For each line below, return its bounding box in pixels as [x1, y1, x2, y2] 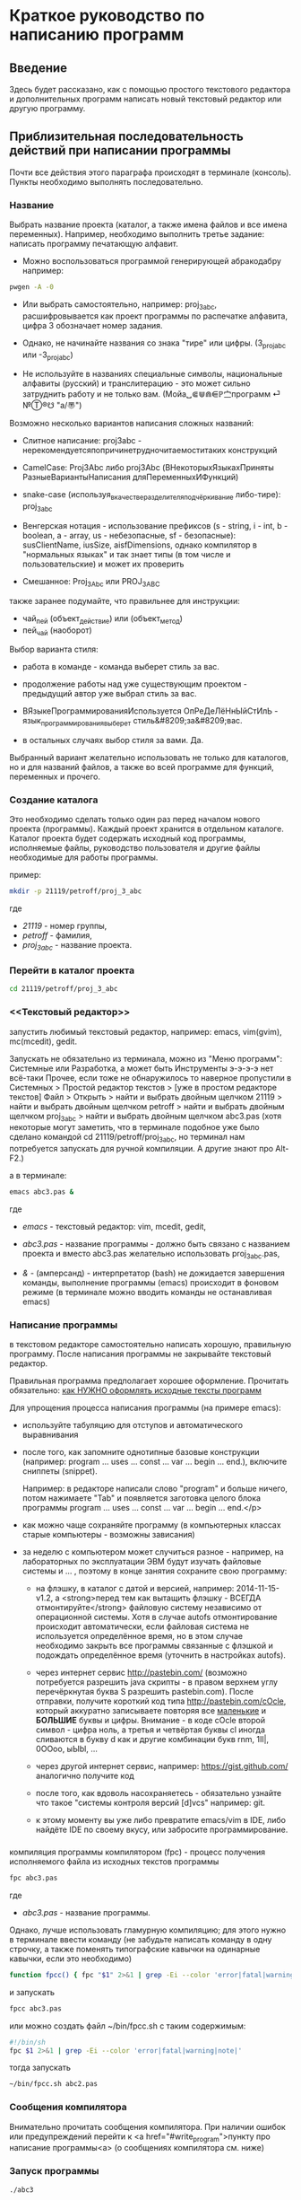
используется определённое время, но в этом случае [35, 1631, 244, 1642]
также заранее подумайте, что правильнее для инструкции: [9, 595, 240, 606]
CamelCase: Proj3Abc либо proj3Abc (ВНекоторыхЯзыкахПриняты [21, 462, 275, 473]
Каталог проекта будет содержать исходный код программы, [9, 833, 246, 844]
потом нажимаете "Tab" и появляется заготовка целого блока [21, 1493, 262, 1503]
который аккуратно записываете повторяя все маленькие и [35, 1705, 267, 1716]
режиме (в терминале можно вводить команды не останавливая [21, 1286, 272, 1297]
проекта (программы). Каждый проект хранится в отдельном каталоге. [9, 823, 284, 835]
